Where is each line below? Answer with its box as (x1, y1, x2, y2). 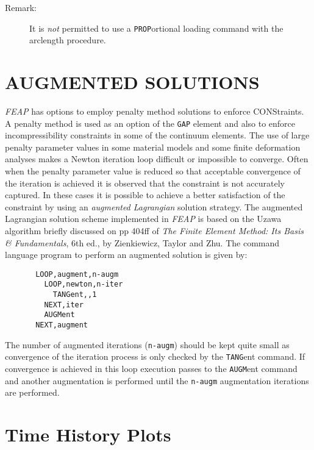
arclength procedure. (29, 34, 106, 46)
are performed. (5, 386, 60, 399)
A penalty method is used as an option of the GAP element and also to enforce (5, 116, 296, 129)
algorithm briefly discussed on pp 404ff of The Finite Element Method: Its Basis (5, 224, 304, 237)
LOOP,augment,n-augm (35, 270, 119, 279)
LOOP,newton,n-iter (44, 280, 123, 289)
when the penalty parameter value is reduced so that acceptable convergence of (5, 165, 301, 177)
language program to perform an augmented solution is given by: (5, 248, 248, 261)
